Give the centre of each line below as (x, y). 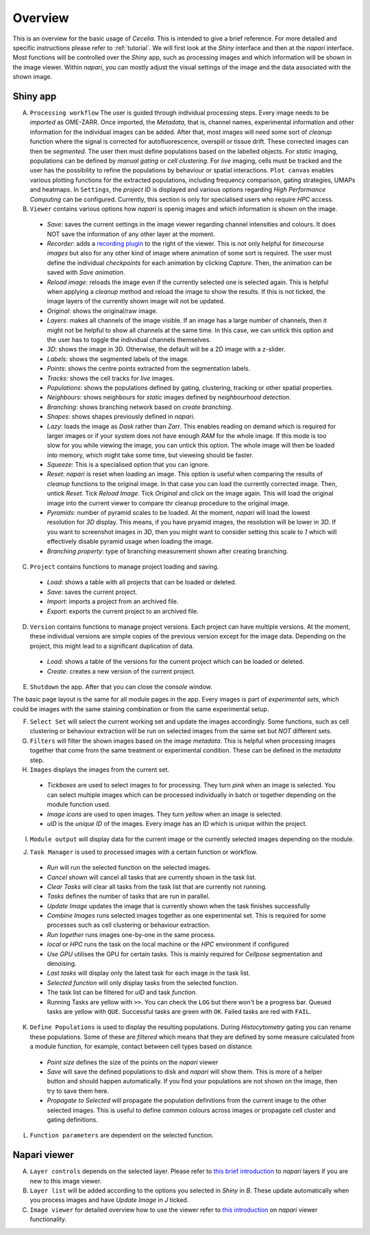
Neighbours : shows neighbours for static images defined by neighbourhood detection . (169, 397)
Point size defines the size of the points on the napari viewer (133, 1062)
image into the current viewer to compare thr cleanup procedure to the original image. (168, 503)
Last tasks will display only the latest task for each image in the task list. (149, 973)
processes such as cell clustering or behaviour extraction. (129, 925)
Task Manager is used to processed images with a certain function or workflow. (144, 852)
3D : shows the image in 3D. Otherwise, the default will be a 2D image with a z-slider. (166, 349)
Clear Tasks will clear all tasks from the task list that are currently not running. (157, 886)
